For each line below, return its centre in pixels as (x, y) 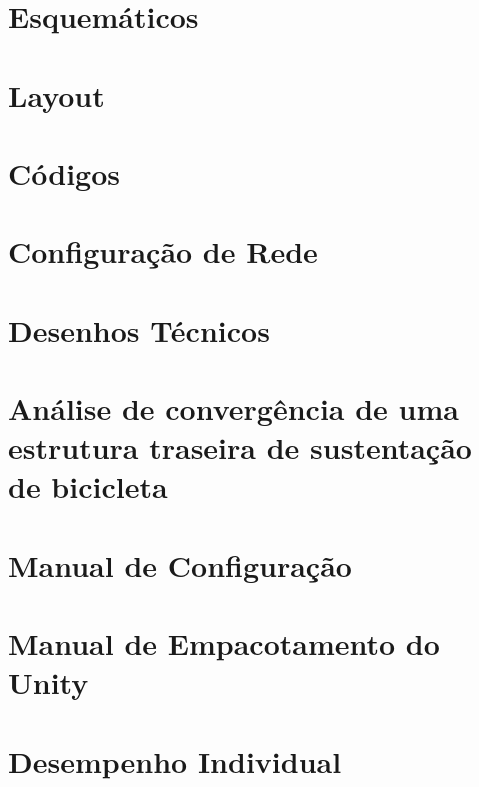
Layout (56, 94)
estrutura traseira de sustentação (240, 447)
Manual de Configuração (180, 564)
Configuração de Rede (163, 251)
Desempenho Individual (175, 760)
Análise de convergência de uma (233, 408)
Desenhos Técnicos (139, 329)
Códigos (64, 172)
